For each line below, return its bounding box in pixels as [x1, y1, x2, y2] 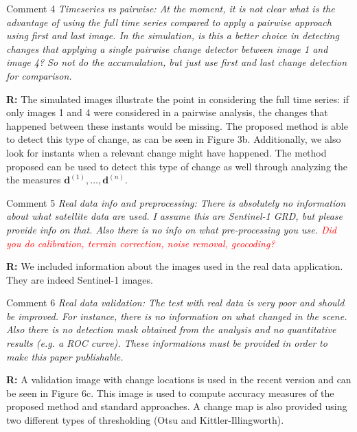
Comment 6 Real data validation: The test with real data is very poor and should [6, 295, 345, 310]
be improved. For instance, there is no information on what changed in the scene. [6, 308, 347, 323]
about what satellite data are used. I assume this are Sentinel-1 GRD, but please [6, 209, 343, 223]
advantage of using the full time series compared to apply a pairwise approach [6, 14, 332, 29]
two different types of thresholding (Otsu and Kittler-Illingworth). [6, 413, 284, 427]
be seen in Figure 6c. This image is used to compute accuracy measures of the [6, 385, 334, 400]
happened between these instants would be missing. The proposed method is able [6, 118, 348, 133]
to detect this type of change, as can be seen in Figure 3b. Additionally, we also [6, 132, 341, 146]
